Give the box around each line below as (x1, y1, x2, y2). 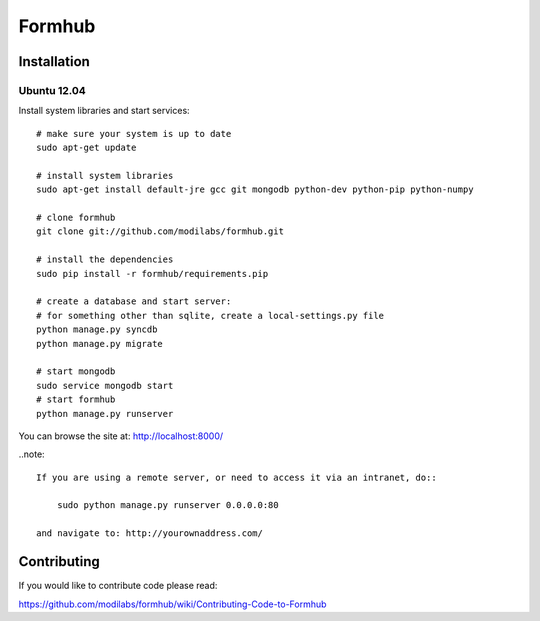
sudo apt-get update (36, 142, 137, 154)
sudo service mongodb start (36, 380, 174, 391)
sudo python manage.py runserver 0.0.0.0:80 (56, 500, 279, 511)
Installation (18, 53, 90, 70)
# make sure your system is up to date (36, 128, 232, 139)
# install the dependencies (36, 254, 174, 265)
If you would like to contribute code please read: (18, 580, 218, 592)
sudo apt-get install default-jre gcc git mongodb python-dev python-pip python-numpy (36, 184, 474, 195)
